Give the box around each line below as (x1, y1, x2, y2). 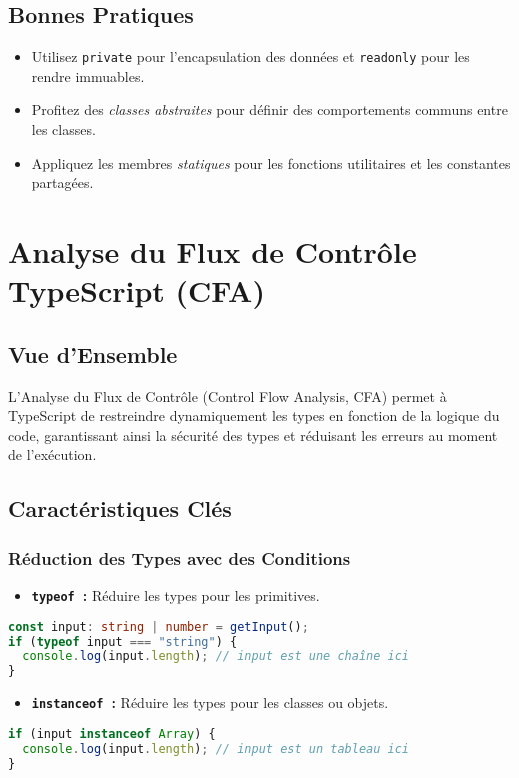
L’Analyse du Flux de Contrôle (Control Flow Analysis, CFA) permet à (8, 385, 447, 406)
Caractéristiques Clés (8, 493, 232, 524)
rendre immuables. (31, 65, 145, 86)
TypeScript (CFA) (8, 270, 265, 311)
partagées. (31, 172, 94, 193)
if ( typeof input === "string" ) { (8, 634, 238, 649)
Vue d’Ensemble (8, 338, 178, 369)
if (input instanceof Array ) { (8, 726, 216, 741)
